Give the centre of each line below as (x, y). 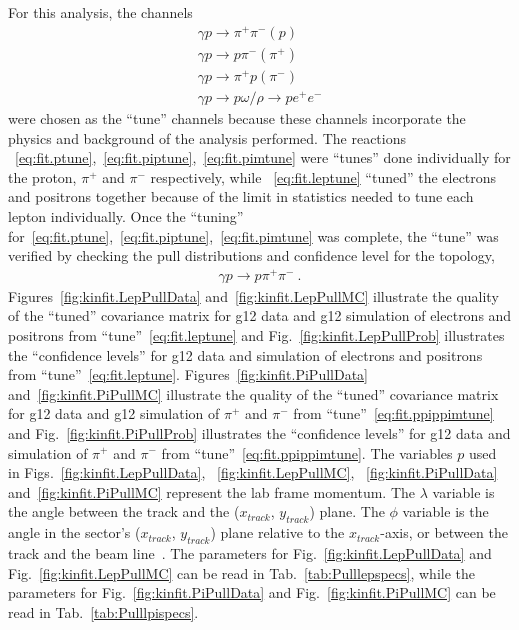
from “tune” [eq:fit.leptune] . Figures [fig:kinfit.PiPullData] (188, 374)
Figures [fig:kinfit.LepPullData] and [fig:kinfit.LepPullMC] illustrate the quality (253, 295)
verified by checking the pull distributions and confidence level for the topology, (251, 255)
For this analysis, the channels (100, 12)
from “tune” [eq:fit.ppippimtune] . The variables (307, 452)
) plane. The (347, 511)
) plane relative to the (277, 532)
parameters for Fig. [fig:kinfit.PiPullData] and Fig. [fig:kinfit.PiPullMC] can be (252, 592)
